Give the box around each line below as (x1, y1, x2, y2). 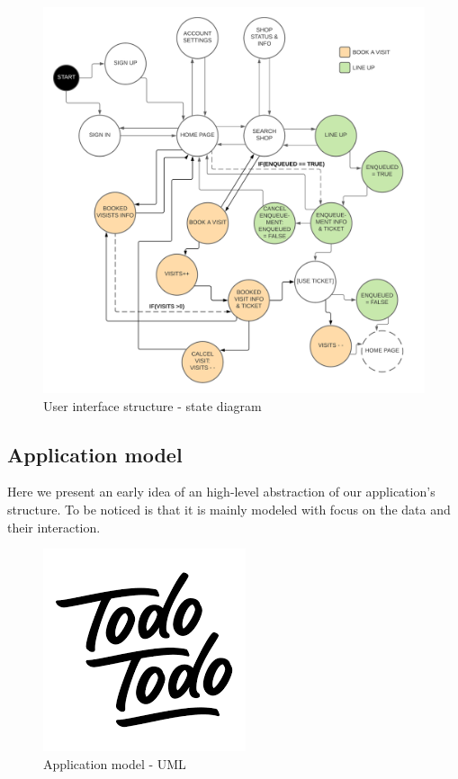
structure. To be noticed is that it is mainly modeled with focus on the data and (7, 500, 451, 518)
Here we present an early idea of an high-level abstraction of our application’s (7, 482, 436, 501)
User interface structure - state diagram (43, 396, 262, 415)
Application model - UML (43, 754, 186, 773)
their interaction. (7, 517, 101, 536)
